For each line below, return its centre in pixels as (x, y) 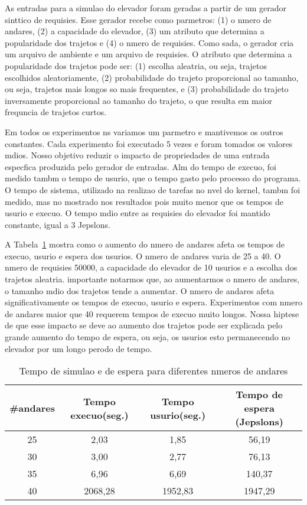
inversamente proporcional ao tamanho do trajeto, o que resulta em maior (139, 100)
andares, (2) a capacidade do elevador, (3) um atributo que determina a (135, 31)
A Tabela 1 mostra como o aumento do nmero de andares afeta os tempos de (145, 244)
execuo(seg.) (99, 415)
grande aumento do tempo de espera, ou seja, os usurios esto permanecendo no (148, 337)
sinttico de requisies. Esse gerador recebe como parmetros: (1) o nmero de (138, 19)
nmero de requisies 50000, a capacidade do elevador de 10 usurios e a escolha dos (151, 267)
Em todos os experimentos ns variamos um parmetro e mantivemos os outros (144, 131)
